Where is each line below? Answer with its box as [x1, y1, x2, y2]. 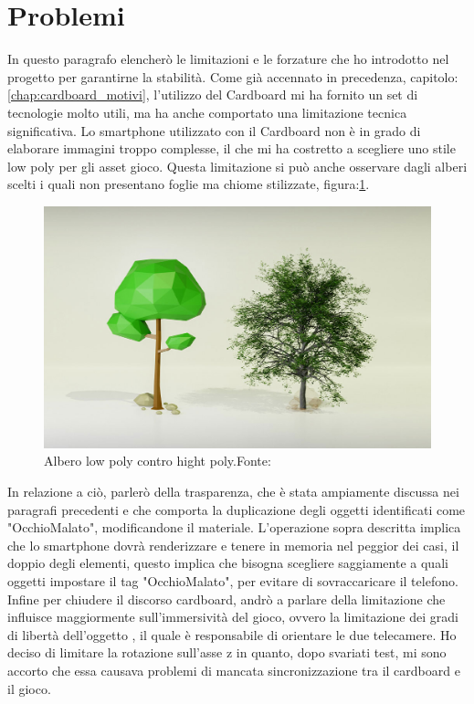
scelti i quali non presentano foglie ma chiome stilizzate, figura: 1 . [7, 174, 370, 194]
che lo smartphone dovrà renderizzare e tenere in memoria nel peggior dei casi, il [7, 535, 459, 554]
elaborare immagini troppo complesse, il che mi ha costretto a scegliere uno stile [7, 139, 456, 158]
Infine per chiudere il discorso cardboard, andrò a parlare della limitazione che [7, 589, 446, 608]
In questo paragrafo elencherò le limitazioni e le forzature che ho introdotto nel [7, 49, 449, 68]
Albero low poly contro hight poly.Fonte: [44, 451, 271, 470]
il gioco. [7, 678, 51, 698]
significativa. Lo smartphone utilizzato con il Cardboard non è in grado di [7, 121, 421, 140]
